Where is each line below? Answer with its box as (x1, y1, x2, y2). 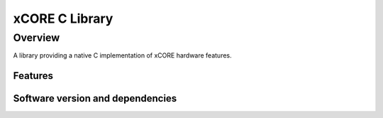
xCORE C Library (13, 11, 113, 26)
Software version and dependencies (13, 92, 177, 104)
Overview (13, 31, 60, 44)
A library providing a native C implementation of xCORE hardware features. (13, 51, 232, 60)
